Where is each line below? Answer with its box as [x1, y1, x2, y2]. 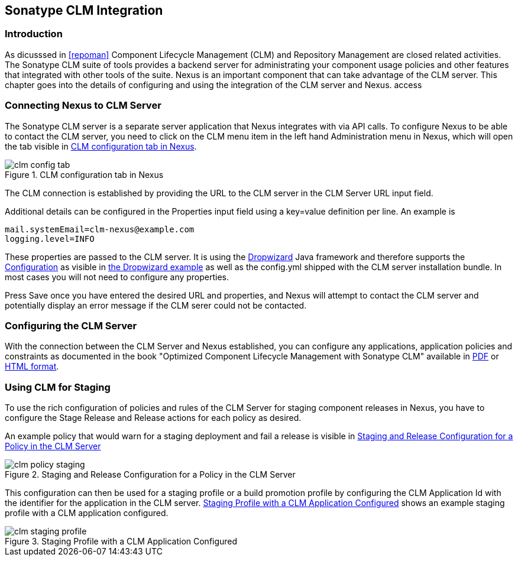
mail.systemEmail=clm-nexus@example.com [5, 224, 195, 234]
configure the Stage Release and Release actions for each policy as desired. [5, 413, 302, 423]
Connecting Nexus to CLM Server [5, 99, 161, 112]
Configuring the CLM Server [5, 319, 137, 332]
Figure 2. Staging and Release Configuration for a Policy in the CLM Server [5, 469, 296, 480]
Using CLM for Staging [5, 381, 111, 393]
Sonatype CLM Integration [5, 3, 163, 18]
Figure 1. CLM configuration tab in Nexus [5, 169, 164, 180]
